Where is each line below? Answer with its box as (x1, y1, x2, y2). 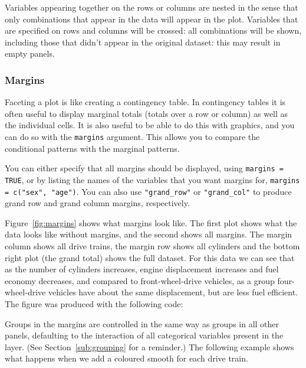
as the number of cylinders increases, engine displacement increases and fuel (5, 263, 279, 275)
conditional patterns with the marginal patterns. (5, 142, 180, 154)
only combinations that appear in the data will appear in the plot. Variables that (5, 12, 298, 25)
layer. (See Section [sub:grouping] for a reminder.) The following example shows (5, 340, 294, 353)
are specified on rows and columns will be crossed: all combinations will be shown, (5, 24, 302, 37)
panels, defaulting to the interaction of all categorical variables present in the (5, 329, 284, 341)
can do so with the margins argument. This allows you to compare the (5, 130, 260, 142)
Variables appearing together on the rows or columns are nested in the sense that (5, 1, 298, 13)
